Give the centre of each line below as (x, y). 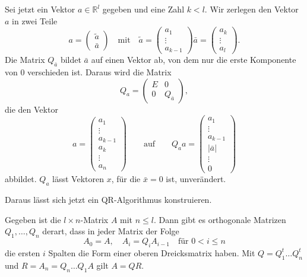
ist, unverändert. (196, 179)
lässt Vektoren (78, 179)
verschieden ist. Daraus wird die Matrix (99, 72)
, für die (126, 179)
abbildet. (21, 179)
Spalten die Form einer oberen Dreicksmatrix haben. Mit (152, 252)
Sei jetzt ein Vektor (40, 9)
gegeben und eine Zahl (143, 9)
